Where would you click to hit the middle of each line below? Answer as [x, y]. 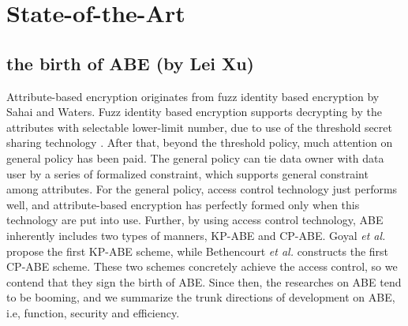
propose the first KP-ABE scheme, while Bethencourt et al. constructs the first [198, 251]
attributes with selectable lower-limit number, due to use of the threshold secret [199, 127]
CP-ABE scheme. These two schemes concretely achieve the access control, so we [202, 266]
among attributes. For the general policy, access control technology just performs [202, 189]
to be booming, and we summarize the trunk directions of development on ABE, [201, 297]
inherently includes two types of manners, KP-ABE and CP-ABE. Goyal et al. [196, 235]
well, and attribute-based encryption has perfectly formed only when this [183, 204]
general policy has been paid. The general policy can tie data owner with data [195, 157]
